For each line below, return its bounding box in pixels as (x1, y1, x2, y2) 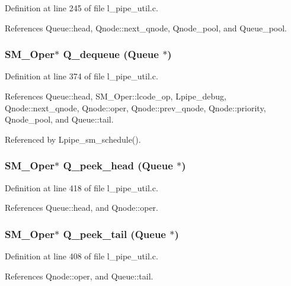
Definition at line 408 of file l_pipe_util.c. (5, 250, 158, 262)
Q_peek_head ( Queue (63, 158, 173, 173)
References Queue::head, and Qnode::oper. (5, 201, 158, 214)
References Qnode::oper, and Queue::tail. (5, 269, 154, 282)
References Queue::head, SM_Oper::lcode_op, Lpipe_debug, (5, 90, 226, 102)
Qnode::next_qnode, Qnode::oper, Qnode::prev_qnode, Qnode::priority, (5, 101, 266, 114)
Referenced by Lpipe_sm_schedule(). (5, 133, 141, 145)
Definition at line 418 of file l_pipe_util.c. (5, 181, 158, 194)
